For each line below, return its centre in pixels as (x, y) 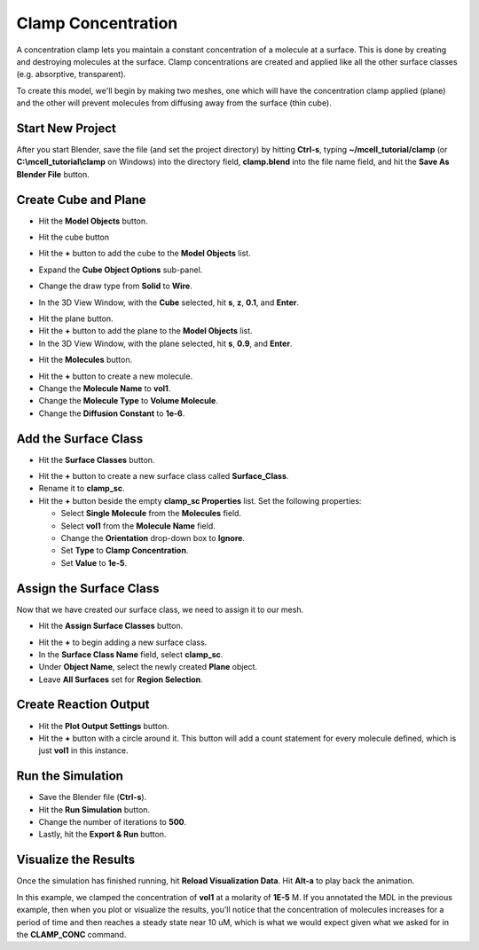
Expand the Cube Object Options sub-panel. (121, 270)
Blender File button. (53, 174)
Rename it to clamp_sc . (82, 489)
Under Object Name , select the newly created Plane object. (148, 667)
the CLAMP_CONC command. (71, 934)
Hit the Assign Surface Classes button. (111, 626)
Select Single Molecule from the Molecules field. (151, 514)
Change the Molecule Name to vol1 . (105, 389)
